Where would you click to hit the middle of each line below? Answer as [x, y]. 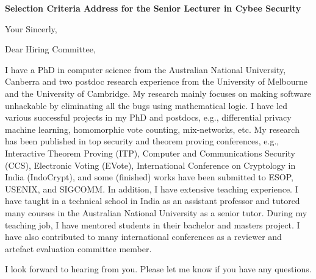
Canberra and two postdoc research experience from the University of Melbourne [156, 81]
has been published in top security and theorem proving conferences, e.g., [142, 141]
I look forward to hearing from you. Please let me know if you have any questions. [158, 269]
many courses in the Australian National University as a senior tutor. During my [156, 212]
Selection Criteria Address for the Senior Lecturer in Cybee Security [153, 8]
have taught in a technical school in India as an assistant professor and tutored [153, 201]
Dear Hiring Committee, [50, 49]
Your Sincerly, [31, 28]
